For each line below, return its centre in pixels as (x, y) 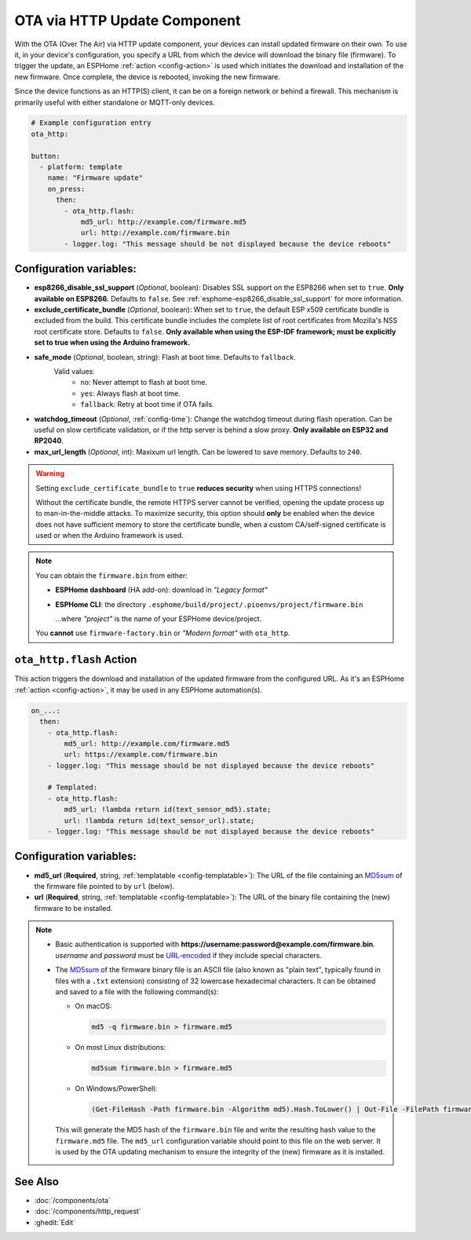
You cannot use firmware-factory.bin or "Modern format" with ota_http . (163, 633)
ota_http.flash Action (76, 660)
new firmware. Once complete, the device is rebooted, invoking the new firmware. (147, 77)
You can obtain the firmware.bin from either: (112, 575)
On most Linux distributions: (120, 1048)
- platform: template (81, 167)
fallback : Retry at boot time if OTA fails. (148, 404)
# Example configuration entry (91, 123)
